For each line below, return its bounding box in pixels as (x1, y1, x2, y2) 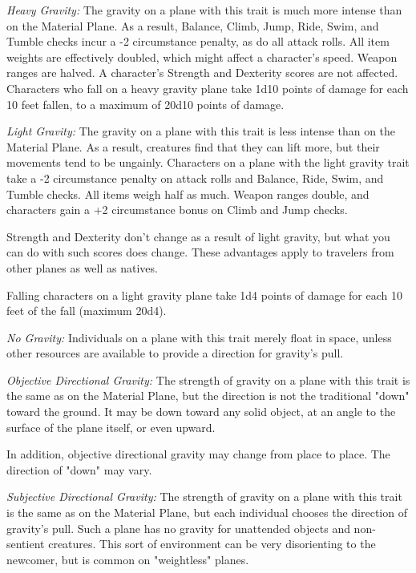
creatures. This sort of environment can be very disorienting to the (48, 535, 376, 552)
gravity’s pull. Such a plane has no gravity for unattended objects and (6, 519, 350, 536)
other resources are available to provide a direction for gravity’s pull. (6, 345, 344, 361)
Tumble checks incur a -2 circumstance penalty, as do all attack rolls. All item (6, 33, 390, 50)
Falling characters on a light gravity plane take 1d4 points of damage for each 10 (6, 286, 403, 303)
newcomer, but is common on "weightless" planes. (6, 551, 249, 567)
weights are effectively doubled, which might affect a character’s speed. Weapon (6, 48, 398, 65)
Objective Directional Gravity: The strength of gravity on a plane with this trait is (6, 371, 410, 388)
